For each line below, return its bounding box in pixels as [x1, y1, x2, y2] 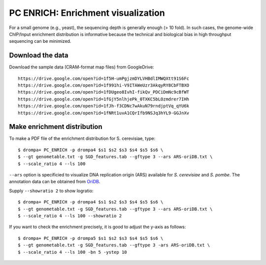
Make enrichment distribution [9, 123, 103, 131]
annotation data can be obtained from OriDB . [9, 179, 100, 185]
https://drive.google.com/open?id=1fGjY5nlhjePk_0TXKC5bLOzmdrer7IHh [18, 96, 190, 102]
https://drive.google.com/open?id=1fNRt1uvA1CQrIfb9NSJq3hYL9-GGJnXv [18, 110, 190, 116]
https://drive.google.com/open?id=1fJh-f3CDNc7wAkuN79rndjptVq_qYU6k [18, 103, 190, 109]
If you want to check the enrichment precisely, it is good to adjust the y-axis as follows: [9, 224, 186, 230]
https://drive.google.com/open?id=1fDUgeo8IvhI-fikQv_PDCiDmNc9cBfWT [18, 89, 190, 95]
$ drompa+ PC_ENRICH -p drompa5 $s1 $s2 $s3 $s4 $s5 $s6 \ [18, 235, 164, 241]
